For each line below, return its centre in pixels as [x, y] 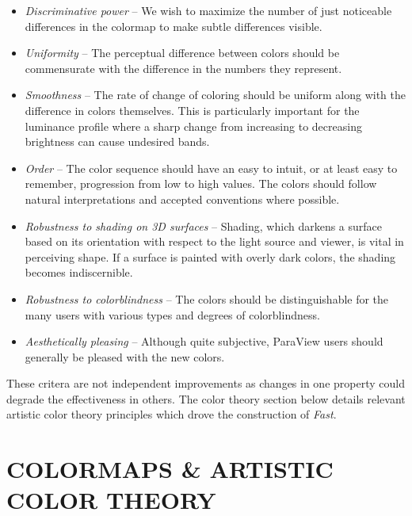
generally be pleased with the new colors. [125, 356]
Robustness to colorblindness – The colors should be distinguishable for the [207, 298]
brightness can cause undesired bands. [117, 141]
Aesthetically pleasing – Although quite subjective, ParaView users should [204, 341]
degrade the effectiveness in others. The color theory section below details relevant [206, 398]
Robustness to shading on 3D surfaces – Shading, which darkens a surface [204, 226]
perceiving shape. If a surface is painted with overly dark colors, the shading [210, 256]
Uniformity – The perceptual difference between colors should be [182, 53]
